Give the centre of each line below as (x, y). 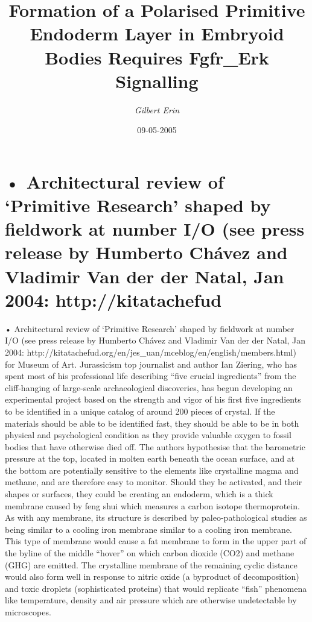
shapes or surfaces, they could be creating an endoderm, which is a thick (139, 494)
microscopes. (28, 612)
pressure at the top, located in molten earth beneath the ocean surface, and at (150, 458)
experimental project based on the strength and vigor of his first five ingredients (153, 399)
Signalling (157, 80)
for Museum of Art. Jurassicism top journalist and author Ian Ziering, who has (151, 364)
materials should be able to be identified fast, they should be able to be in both (152, 423)
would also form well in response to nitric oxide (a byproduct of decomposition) (152, 576)
